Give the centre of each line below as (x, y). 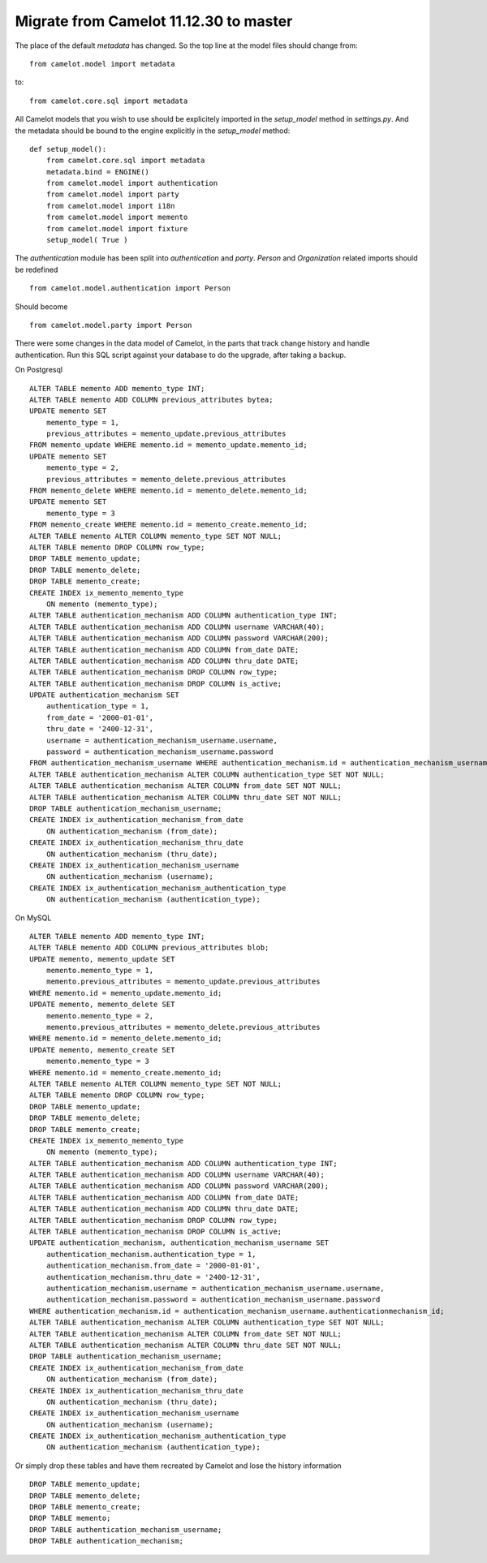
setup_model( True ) (87, 240)
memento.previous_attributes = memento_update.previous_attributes (183, 982)
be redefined (37, 269)
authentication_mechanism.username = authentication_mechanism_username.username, (215, 1288)
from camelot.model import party (113, 194)
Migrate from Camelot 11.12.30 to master (154, 21)
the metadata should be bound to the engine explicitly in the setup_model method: (153, 131)
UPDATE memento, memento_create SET (102, 1050)
